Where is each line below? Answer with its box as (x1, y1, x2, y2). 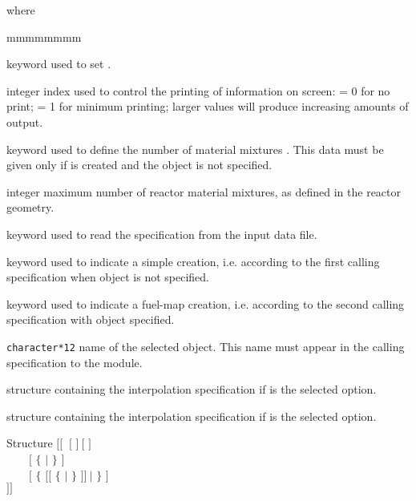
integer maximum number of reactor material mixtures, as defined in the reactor (6, 183, 402, 200)
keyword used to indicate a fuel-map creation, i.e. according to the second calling (6, 295, 405, 312)
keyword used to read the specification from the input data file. (6, 225, 317, 242)
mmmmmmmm (6, 28, 82, 45)
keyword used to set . (6, 55, 111, 72)
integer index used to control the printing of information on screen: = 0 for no (6, 82, 390, 99)
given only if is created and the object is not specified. (6, 156, 273, 173)
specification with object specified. (6, 311, 175, 328)
